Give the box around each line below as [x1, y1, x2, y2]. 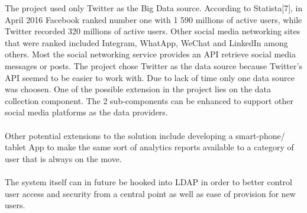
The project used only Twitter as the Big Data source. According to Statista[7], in [5, 2, 303, 14]
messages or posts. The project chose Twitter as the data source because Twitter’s [5, 59, 302, 72]
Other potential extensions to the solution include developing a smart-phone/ [5, 129, 285, 141]
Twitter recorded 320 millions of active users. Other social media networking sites [5, 25, 300, 37]
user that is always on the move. [5, 152, 122, 164]
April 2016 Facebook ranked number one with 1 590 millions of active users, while [5, 13, 302, 25]
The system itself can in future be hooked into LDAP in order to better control [5, 175, 292, 188]
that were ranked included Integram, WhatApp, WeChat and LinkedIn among [5, 36, 288, 49]
